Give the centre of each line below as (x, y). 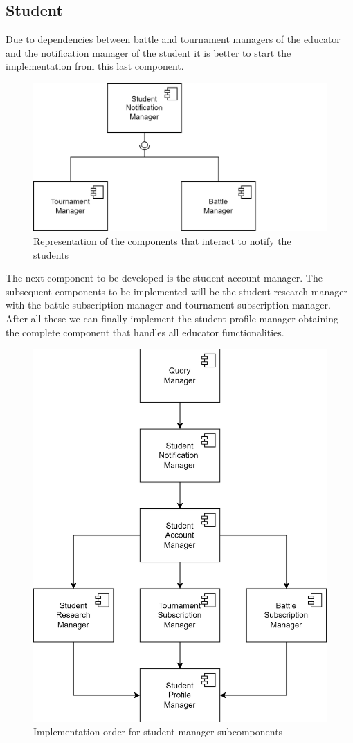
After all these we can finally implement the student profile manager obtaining (172, 319)
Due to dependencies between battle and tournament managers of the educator (173, 39)
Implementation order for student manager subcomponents (158, 732)
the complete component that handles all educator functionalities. (145, 332)
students (51, 254)
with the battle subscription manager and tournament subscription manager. (168, 305)
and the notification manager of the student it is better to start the (148, 52)
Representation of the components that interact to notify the (162, 241)
